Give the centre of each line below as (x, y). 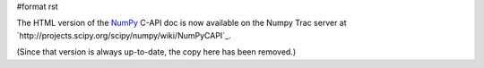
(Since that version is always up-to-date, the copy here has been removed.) (156, 52)
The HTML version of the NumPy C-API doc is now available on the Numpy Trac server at (181, 23)
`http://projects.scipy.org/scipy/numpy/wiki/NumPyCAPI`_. (124, 35)
